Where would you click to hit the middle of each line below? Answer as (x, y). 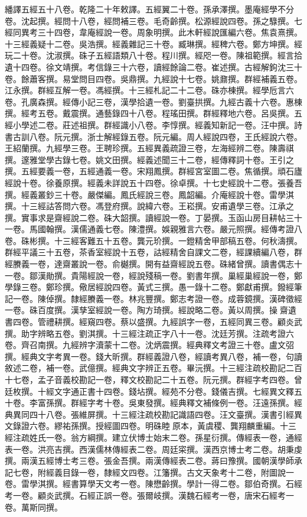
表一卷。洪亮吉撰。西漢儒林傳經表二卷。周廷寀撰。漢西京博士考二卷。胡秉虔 (153, 449)
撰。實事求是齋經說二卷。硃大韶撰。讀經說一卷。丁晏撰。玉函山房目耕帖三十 (153, 217)
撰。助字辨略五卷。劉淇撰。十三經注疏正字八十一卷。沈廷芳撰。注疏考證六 (149, 333)
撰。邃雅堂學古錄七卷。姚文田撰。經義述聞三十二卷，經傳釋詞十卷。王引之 (149, 159)
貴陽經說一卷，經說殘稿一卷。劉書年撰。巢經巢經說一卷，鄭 (186, 275)
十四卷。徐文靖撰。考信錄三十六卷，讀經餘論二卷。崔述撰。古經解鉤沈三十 (157, 66)
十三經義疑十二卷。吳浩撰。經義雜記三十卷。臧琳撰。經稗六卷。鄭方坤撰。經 (153, 43)
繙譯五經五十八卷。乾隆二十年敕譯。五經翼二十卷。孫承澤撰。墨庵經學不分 (149, 9)
